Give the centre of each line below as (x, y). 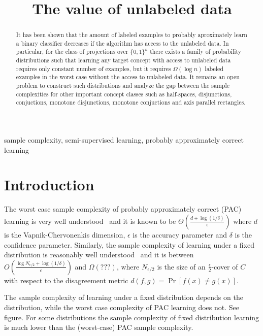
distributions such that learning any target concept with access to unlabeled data (123, 60)
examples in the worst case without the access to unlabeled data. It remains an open (128, 77)
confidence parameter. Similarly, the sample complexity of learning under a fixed (129, 244)
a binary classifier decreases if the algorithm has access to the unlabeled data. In (122, 43)
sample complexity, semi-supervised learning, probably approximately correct (124, 140)
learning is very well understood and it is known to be (90, 221)
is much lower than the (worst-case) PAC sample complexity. (99, 327)
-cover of (225, 266)
